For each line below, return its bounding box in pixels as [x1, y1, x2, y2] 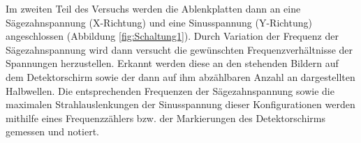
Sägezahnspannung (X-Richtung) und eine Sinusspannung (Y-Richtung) [6, 15, 312, 29]
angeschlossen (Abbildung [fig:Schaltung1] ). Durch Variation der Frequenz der [6, 29, 339, 43]
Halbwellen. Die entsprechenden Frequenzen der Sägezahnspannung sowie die [6, 83, 334, 98]
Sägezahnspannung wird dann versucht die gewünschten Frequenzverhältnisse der [6, 42, 353, 57]
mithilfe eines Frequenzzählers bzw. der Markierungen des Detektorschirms [6, 110, 325, 125]
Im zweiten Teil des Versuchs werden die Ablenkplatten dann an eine [6, 1, 301, 15]
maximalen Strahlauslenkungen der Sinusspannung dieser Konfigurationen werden [6, 97, 355, 112]
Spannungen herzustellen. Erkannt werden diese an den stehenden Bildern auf [6, 56, 339, 70]
